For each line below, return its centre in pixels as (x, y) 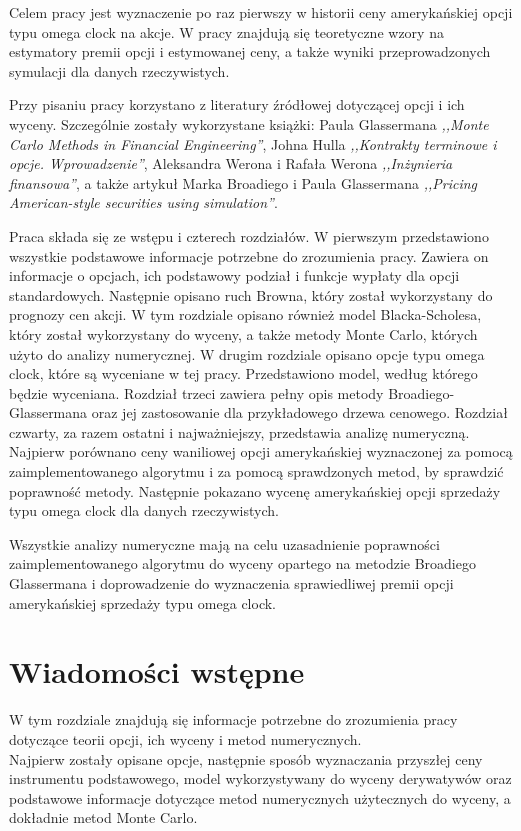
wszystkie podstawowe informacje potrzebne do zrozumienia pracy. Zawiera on (249, 255)
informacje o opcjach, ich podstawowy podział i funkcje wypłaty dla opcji (234, 275)
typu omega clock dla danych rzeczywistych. (144, 510)
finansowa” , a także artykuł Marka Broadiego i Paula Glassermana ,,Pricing (243, 182)
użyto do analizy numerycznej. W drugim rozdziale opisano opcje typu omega (247, 353)
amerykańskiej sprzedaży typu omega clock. (142, 602)
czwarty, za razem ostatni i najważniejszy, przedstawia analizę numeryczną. (239, 431)
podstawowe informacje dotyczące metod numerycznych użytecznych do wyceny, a (260, 797)
